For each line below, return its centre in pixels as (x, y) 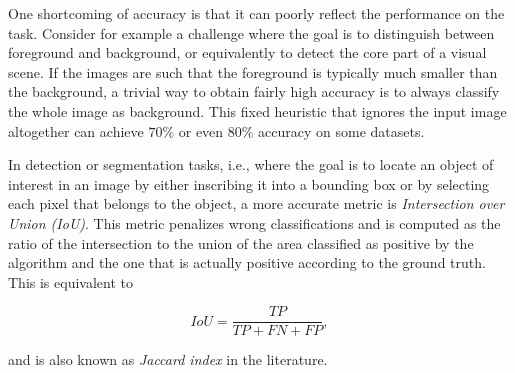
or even (201, 130)
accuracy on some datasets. (341, 130)
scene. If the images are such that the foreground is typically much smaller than (253, 71)
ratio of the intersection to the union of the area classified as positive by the (241, 242)
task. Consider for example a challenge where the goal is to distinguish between (251, 32)
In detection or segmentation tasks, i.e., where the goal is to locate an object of (251, 164)
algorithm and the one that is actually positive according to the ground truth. (247, 262)
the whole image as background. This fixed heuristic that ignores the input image (257, 110)
